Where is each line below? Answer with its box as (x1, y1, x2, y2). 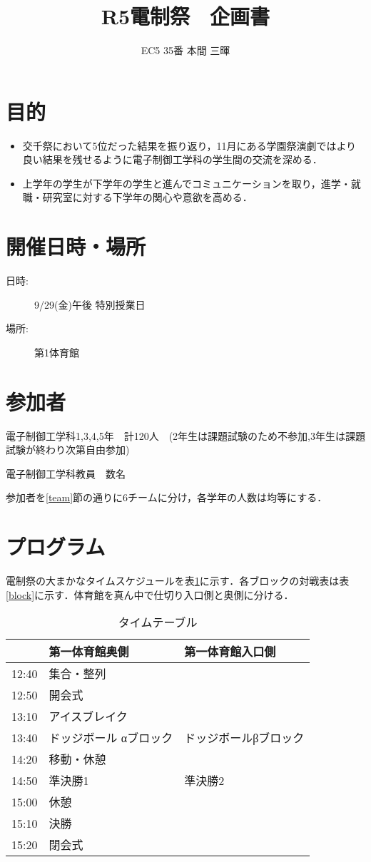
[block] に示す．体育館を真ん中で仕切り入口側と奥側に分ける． (6, 587, 294, 602)
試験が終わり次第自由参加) (6, 442, 130, 457)
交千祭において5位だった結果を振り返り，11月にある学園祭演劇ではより (22, 138, 357, 153)
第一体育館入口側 (184, 643, 276, 660)
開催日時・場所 (6, 232, 146, 261)
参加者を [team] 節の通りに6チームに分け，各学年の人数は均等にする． (6, 490, 327, 505)
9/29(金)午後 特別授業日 (34, 297, 146, 312)
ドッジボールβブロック (184, 729, 305, 746)
